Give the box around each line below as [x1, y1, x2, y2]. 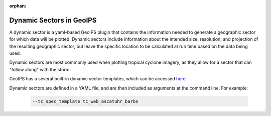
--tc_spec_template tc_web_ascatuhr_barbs [32, 98, 139, 104]
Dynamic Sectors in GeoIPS [9, 16, 97, 25]
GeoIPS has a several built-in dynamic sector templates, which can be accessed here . [9, 76, 187, 82]
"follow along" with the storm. [9, 66, 71, 72]
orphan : [9, 3, 27, 9]
